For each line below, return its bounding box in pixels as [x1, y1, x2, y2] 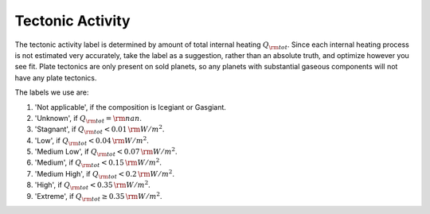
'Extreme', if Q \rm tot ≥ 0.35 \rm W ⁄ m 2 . [34, 190, 162, 203]
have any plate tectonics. [14, 72, 97, 83]
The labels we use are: [14, 88, 89, 97]
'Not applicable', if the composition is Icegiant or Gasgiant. [34, 102, 227, 111]
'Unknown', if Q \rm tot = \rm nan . [34, 113, 143, 125]
